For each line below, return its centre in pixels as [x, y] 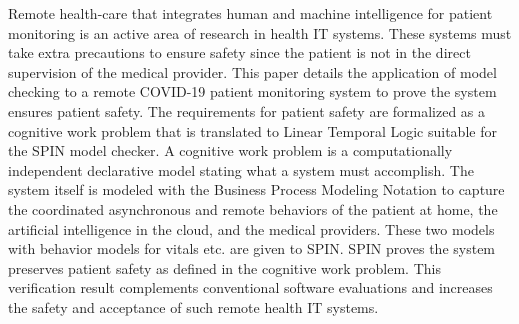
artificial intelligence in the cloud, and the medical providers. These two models [251, 228]
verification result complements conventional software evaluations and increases [250, 287]
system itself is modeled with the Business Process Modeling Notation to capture [256, 189]
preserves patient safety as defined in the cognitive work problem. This [224, 267]
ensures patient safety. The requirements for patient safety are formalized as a [247, 110]
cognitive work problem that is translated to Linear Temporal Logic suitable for [252, 130]
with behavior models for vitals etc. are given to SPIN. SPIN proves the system [252, 248]
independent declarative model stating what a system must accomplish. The [241, 169]
